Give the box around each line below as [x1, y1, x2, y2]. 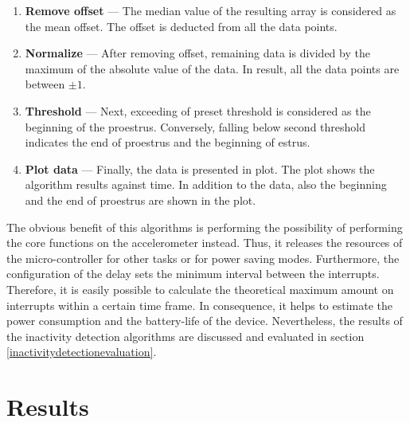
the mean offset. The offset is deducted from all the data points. [25, 18, 338, 34]
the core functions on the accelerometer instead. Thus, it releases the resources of [6, 234, 403, 251]
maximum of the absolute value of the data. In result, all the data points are [25, 60, 400, 76]
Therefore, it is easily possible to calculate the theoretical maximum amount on [6, 280, 394, 297]
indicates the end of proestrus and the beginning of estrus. [25, 134, 310, 151]
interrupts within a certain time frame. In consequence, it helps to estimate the [6, 296, 392, 313]
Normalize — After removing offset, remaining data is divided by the [25, 45, 370, 61]
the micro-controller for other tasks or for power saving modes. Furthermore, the [6, 249, 400, 266]
